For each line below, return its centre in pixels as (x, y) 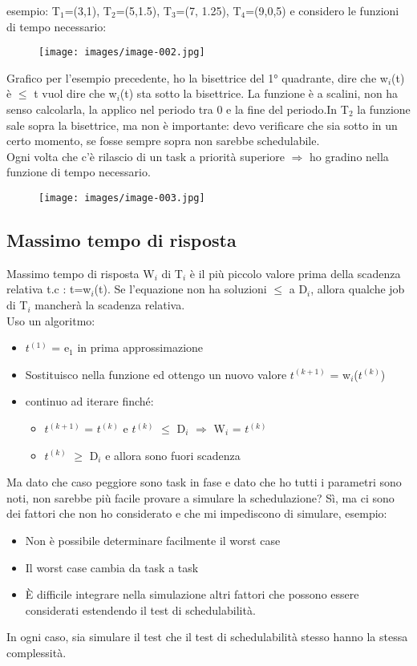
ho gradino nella (349, 156)
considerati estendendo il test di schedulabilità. (140, 609)
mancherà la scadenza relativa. (110, 305)
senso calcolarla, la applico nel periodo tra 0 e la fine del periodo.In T (178, 109)
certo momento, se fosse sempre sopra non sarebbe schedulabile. (163, 141)
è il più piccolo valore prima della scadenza (295, 273)
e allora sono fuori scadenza (173, 455)
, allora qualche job (358, 289)
